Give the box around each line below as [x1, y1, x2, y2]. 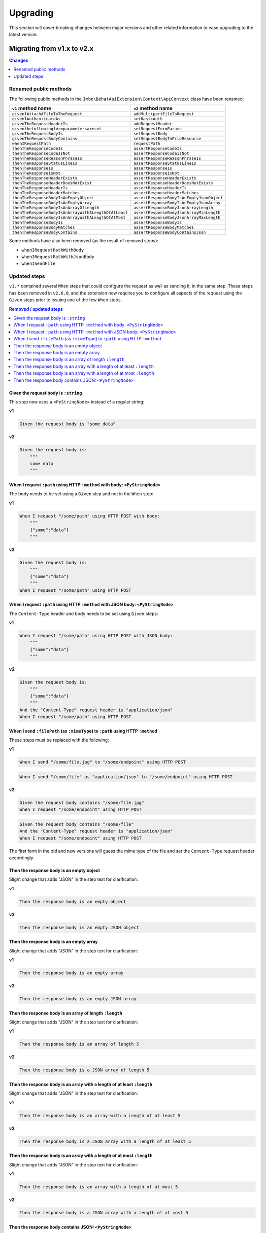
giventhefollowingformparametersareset [12, 126, 102, 132]
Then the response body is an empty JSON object [19, 925, 139, 930]
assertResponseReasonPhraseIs [133, 156, 201, 161]
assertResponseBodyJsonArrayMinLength [133, 210, 221, 216]
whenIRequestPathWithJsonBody [21, 254, 95, 259]
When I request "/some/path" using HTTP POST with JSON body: [19, 633, 173, 638]
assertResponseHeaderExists [133, 176, 197, 181]
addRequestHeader [133, 121, 172, 127]
